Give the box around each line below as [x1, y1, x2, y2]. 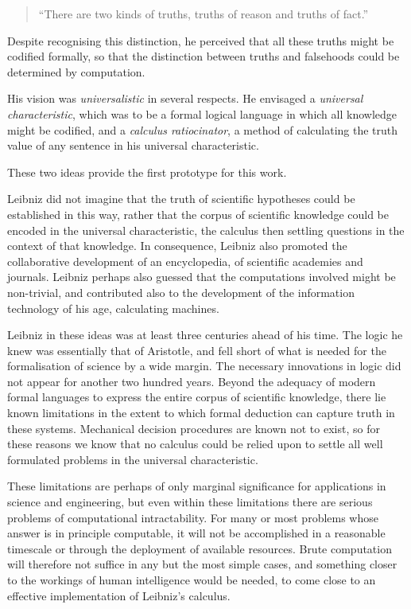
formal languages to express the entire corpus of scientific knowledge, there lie [7, 388, 386, 405]
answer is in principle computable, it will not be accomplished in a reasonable [7, 525, 386, 541]
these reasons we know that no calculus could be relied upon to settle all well [7, 435, 383, 452]
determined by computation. [7, 63, 145, 80]
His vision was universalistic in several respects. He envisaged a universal [7, 90, 363, 107]
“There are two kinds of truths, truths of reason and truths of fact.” [38, 6, 369, 21]
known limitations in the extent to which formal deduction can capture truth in [7, 404, 395, 421]
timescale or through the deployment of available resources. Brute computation [7, 540, 392, 556]
